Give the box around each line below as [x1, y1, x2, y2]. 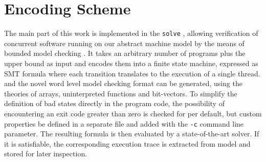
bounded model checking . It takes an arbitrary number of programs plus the [4, 48, 246, 58]
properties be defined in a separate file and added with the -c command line [4, 118, 244, 129]
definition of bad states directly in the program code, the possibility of [4, 98, 225, 109]
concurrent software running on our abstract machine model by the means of [4, 37, 245, 48]
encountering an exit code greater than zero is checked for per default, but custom [4, 108, 262, 118]
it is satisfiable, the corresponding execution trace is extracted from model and [4, 138, 251, 149]
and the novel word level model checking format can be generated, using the [4, 78, 243, 89]
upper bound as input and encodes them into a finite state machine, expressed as [4, 57, 258, 68]
